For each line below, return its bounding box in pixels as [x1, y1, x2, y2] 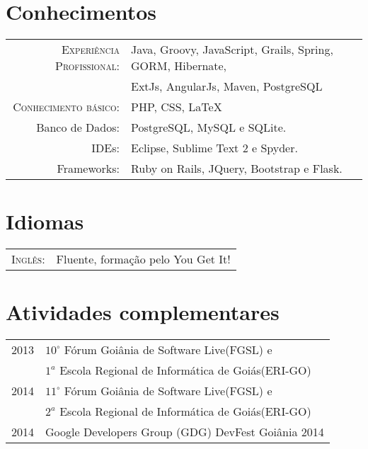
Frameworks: [57, 160, 120, 177]
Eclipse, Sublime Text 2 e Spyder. [131, 140, 298, 157]
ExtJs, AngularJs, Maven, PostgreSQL [131, 78, 323, 95]
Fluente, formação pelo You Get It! [56, 251, 231, 268]
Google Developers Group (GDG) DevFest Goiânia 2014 [45, 424, 324, 441]
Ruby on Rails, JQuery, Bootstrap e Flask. [131, 160, 343, 177]
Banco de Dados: [36, 119, 120, 136]
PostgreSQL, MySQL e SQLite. [131, 119, 287, 136]
